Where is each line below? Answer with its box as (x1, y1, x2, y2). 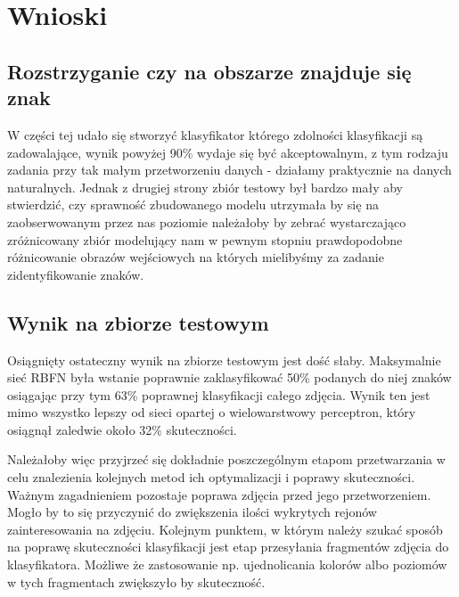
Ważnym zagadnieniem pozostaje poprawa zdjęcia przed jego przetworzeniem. (7, 485, 431, 503)
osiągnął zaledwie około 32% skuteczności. (7, 420, 237, 438)
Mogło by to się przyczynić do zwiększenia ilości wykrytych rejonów (7, 503, 377, 521)
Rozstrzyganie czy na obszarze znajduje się (7, 57, 412, 85)
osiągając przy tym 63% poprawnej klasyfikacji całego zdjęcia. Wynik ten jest (7, 385, 430, 404)
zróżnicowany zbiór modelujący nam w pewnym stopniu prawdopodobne (7, 230, 403, 249)
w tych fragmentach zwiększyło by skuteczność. (7, 572, 266, 591)
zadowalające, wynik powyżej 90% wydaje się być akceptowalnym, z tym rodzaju (7, 143, 448, 161)
